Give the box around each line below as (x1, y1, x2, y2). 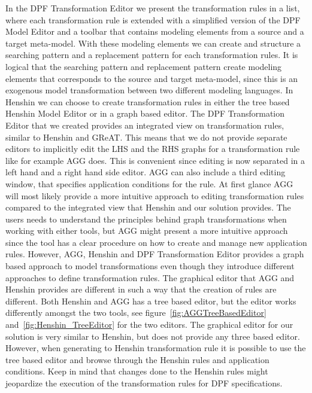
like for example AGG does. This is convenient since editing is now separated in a (5, 154, 305, 166)
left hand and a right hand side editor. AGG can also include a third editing (5, 166, 286, 178)
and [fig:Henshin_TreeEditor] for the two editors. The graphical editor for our (5, 318, 293, 331)
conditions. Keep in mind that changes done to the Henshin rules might (5, 365, 268, 377)
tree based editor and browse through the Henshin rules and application (5, 353, 269, 365)
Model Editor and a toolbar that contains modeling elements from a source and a (5, 25, 304, 38)
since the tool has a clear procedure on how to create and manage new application (5, 236, 307, 248)
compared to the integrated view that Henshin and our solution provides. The (5, 201, 291, 214)
